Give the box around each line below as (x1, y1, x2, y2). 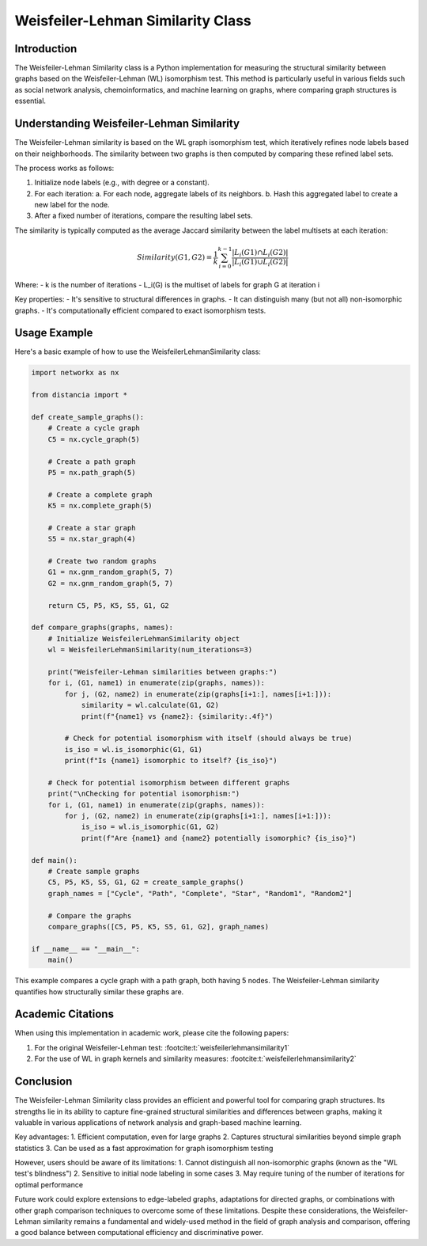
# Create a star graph (47, 523, 136, 532)
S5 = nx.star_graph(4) (47, 534, 136, 544)
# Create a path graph (47, 457, 136, 466)
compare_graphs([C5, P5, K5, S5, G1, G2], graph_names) (47, 922, 270, 931)
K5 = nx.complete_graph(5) (47, 501, 153, 511)
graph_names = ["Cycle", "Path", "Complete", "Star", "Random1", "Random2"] (47, 889, 353, 898)
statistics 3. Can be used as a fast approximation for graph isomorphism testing (14, 1143, 274, 1153)
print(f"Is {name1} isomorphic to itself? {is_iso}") (64, 756, 278, 765)
